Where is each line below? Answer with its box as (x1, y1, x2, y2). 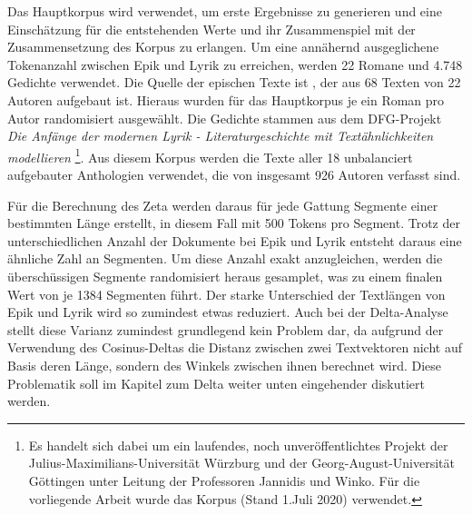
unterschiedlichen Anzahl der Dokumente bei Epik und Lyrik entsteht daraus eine (7, 231, 462, 250)
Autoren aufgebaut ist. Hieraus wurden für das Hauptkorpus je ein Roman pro (7, 90, 445, 109)
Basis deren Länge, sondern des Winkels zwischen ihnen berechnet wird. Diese (7, 355, 442, 374)
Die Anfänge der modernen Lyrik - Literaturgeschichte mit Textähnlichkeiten (7, 126, 434, 145)
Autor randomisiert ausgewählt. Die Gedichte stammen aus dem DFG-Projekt (7, 108, 442, 127)
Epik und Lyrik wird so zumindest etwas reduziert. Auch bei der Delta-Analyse (7, 302, 448, 322)
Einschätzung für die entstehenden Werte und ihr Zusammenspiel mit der (7, 19, 416, 38)
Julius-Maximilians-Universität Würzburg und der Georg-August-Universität (28, 453, 455, 472)
